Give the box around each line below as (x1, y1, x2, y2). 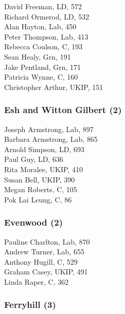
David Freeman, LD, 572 (4, 1, 82, 11)
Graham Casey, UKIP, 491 (4, 266, 88, 277)
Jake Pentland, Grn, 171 (4, 61, 81, 72)
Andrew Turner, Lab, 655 (4, 246, 84, 257)
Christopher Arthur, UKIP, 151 (4, 81, 103, 92)
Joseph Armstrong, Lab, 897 (4, 123, 94, 134)
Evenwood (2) (4, 216, 63, 229)
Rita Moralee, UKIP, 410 (4, 163, 83, 174)
